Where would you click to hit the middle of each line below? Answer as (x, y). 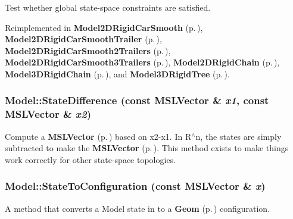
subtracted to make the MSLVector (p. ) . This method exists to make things (147, 148)
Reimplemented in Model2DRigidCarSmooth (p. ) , (104, 27)
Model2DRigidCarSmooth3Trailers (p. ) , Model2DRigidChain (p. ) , (142, 62)
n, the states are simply (239, 136)
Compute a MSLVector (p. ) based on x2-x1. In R (98, 136)
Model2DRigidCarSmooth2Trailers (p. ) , (88, 50)
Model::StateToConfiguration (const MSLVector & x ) (135, 186)
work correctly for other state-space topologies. (91, 159)
